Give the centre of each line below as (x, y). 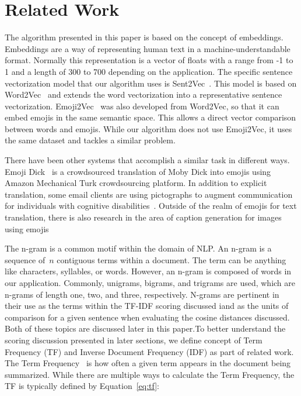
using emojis (27, 228)
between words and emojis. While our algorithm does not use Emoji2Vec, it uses (148, 128)
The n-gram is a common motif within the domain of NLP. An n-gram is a (138, 248)
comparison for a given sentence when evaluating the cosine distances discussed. (147, 317)
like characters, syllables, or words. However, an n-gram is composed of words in (148, 271)
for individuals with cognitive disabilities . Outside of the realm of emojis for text (151, 206)
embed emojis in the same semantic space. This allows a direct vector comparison (150, 117)
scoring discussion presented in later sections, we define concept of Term (134, 340)
